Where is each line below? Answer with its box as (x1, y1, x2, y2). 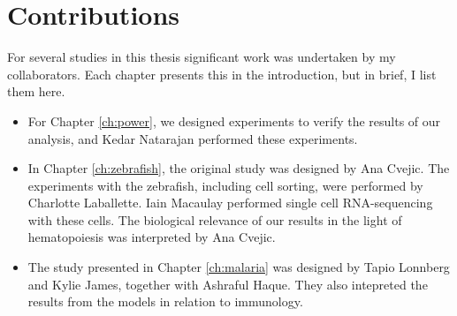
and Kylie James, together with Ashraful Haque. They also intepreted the (27, 275, 428, 293)
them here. (7, 82, 65, 101)
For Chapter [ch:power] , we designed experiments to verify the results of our (27, 111, 441, 130)
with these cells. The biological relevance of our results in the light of (27, 210, 402, 229)
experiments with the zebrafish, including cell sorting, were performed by (27, 176, 423, 194)
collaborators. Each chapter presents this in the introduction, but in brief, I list (7, 64, 437, 83)
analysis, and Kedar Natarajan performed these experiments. (27, 129, 358, 147)
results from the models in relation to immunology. (27, 292, 303, 311)
